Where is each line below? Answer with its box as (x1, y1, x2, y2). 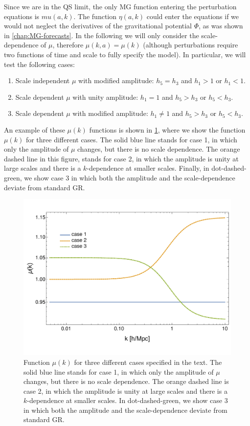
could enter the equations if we (146, 11, 239, 21)
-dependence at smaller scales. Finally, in (87, 163, 209, 173)
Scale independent (15, 75, 70, 86)
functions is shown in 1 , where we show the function (89, 124, 246, 135)
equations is (4, 11, 40, 21)
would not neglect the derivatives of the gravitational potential (4, 21, 192, 31)
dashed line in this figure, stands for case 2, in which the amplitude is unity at (4, 153, 239, 163)
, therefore (52, 40, 84, 50)
